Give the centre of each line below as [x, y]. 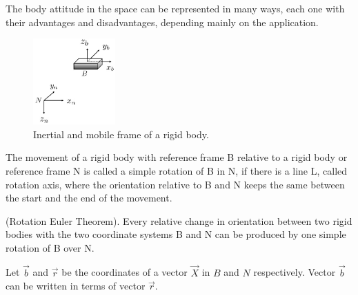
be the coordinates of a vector [125, 272]
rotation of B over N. [50, 247]
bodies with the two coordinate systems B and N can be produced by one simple [176, 234]
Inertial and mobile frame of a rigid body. [121, 134]
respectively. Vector [295, 272]
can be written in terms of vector [76, 286]
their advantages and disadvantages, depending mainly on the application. [162, 22]
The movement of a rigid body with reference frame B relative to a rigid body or [177, 157]
